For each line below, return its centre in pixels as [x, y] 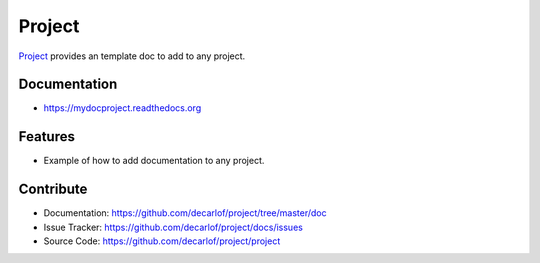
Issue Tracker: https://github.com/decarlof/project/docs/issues [173, 227]
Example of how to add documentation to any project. [154, 161]
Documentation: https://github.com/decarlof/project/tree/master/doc [185, 213]
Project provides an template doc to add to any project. [132, 56]
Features [46, 136]
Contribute [53, 189]
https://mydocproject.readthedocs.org [122, 108]
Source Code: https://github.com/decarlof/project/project [162, 241]
